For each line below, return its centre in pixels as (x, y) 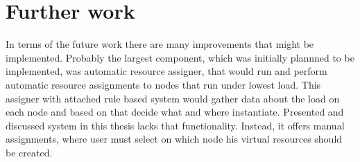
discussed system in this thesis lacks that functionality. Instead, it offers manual (175, 125)
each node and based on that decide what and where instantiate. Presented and (175, 112)
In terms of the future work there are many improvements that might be (160, 44)
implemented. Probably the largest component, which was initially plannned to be (180, 57)
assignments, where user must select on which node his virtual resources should (174, 139)
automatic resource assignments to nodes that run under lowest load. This (163, 84)
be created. (29, 152)
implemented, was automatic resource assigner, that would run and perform (166, 71)
